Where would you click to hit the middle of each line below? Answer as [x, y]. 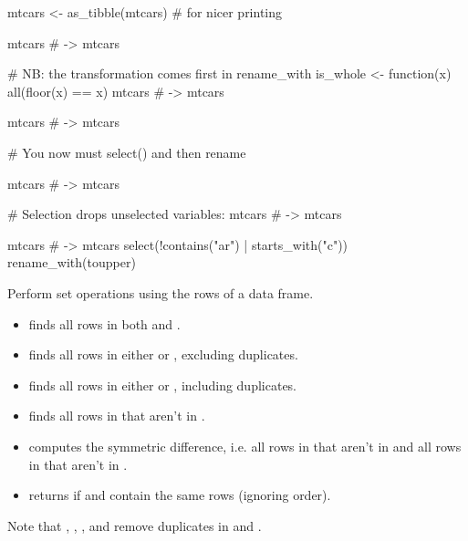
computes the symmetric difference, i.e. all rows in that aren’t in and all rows [245, 446]
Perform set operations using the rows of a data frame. [161, 292]
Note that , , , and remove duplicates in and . [135, 525]
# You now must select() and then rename [127, 152]
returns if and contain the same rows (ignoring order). [180, 495]
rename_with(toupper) [72, 262]
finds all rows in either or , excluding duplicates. [163, 354]
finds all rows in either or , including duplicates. [163, 385]
